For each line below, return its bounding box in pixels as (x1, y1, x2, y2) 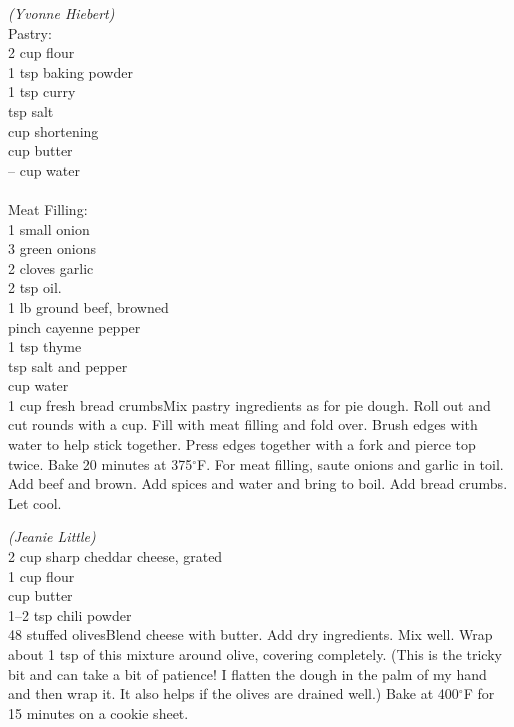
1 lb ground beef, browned (8, 296, 169, 317)
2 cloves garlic (8, 257, 94, 278)
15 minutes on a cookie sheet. (8, 702, 189, 723)
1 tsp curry (8, 81, 76, 102)
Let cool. (8, 492, 62, 513)
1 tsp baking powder (8, 61, 133, 82)
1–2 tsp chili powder (8, 604, 132, 625)
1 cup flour (8, 565, 75, 586)
